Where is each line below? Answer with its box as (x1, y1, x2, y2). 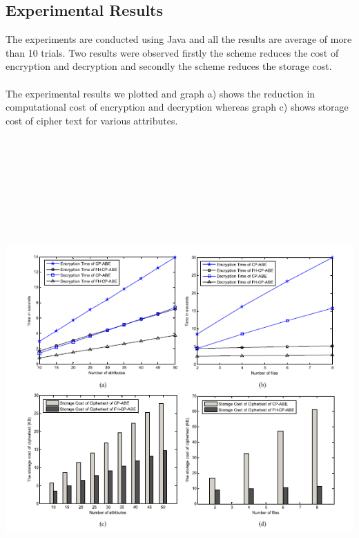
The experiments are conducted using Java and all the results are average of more (6, 32, 352, 46)
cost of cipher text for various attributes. (6, 113, 178, 127)
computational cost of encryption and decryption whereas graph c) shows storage (6, 100, 349, 114)
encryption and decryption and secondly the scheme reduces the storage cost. (6, 59, 332, 73)
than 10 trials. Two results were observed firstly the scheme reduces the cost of (6, 45, 339, 59)
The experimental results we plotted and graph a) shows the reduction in (6, 86, 316, 100)
